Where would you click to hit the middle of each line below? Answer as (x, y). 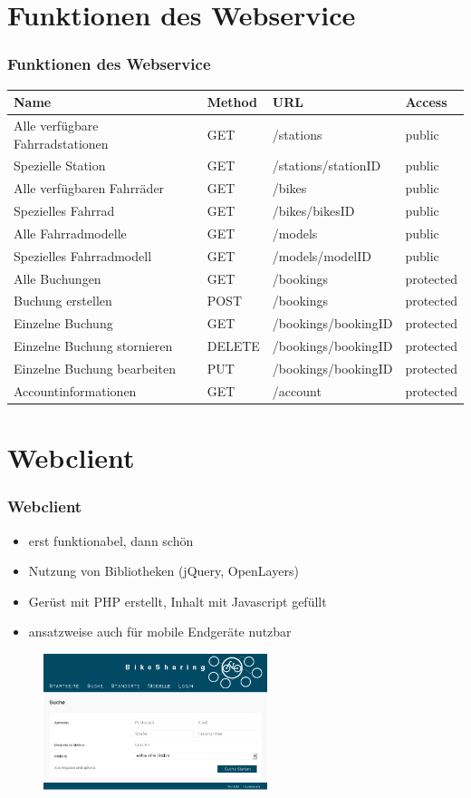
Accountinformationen (75, 390)
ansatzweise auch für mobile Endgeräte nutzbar (160, 632)
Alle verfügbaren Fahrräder (89, 188)
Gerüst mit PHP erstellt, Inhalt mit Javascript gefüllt (178, 601)
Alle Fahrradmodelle (70, 233)
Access (426, 102)
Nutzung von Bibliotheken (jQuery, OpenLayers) (163, 571)
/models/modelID (322, 255)
